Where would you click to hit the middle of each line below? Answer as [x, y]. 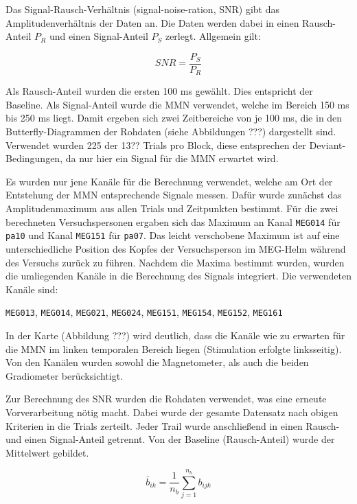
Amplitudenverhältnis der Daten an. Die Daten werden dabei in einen [152, 22]
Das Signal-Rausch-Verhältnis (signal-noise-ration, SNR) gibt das [142, 9]
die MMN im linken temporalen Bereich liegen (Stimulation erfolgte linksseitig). [174, 348]
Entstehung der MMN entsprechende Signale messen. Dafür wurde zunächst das [174, 195]
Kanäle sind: [32, 289]
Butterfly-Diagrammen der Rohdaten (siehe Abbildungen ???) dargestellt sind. [171, 131]
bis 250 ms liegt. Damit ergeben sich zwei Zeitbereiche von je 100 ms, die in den [174, 118]
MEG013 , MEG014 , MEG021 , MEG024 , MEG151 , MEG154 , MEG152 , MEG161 [144, 312]
